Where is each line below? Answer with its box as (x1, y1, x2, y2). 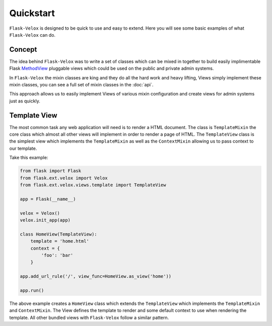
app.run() (20, 287, 44, 293)
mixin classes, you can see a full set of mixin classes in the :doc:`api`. (9, 82, 154, 88)
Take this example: (9, 155, 48, 161)
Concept (9, 45, 37, 54)
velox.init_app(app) (20, 217, 71, 223)
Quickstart (9, 8, 55, 19)
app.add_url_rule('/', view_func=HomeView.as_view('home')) (20, 274, 172, 279)
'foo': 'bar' (41, 252, 74, 258)
